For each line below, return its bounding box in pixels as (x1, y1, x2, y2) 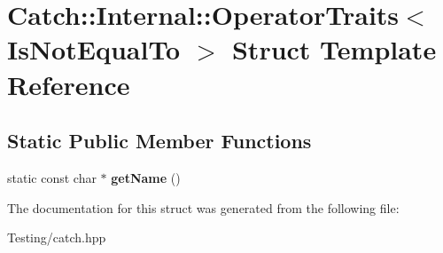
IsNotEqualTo (7, 31, 181, 67)
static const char (7, 168, 97, 186)
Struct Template (231, 31, 437, 67)
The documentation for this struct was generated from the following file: (7, 198, 400, 217)
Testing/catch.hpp (7, 228, 106, 247)
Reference (7, 66, 130, 102)
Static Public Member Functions (7, 127, 312, 154)
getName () (111, 168, 181, 186)
